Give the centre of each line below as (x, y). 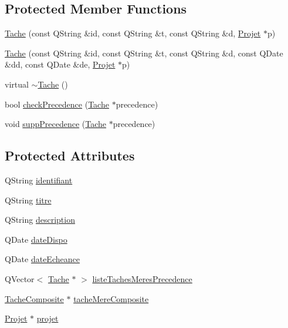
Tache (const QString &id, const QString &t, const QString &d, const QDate (144, 53)
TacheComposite (34, 298)
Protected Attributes (70, 155)
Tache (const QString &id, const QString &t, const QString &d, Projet (133, 33)
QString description (40, 220)
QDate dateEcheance (42, 259)
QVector (20, 278)
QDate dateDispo (36, 239)
